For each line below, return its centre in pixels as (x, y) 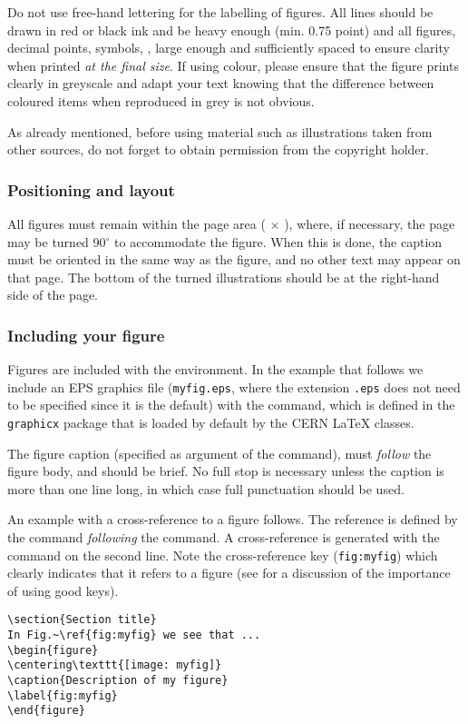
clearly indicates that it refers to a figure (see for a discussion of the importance (229, 573)
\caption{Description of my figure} (118, 681)
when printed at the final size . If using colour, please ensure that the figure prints (233, 65)
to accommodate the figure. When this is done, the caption (278, 241)
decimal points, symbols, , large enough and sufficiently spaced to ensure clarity (229, 48)
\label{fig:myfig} (63, 695)
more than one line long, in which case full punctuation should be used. (206, 488)
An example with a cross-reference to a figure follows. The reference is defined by (233, 519)
